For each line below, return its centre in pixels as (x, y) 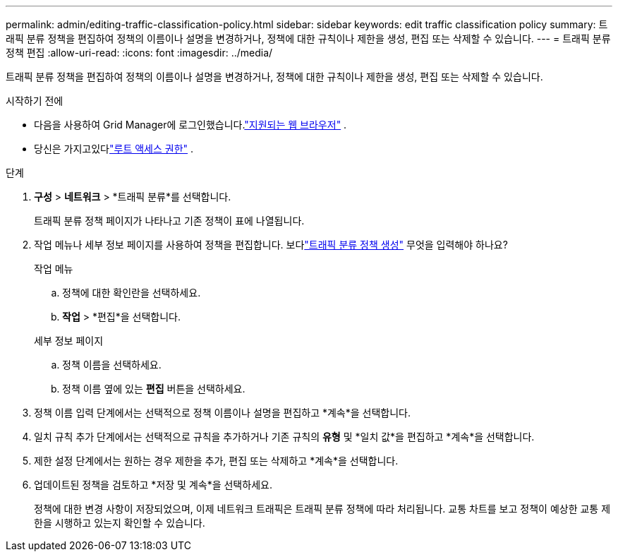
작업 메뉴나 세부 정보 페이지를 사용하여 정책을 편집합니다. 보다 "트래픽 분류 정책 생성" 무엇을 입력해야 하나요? (271, 245)
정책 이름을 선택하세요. (112, 365)
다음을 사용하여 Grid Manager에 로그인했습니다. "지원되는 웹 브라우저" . (190, 125)
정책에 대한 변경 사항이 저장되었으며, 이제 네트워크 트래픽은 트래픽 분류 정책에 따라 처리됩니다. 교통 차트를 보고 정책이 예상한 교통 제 (322, 509)
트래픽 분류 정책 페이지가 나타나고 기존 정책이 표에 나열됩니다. (169, 221)
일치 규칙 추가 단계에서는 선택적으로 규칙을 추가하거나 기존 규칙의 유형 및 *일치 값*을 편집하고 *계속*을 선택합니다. (284, 437)
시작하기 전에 (35, 101)
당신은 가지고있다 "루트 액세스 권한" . (114, 149)
